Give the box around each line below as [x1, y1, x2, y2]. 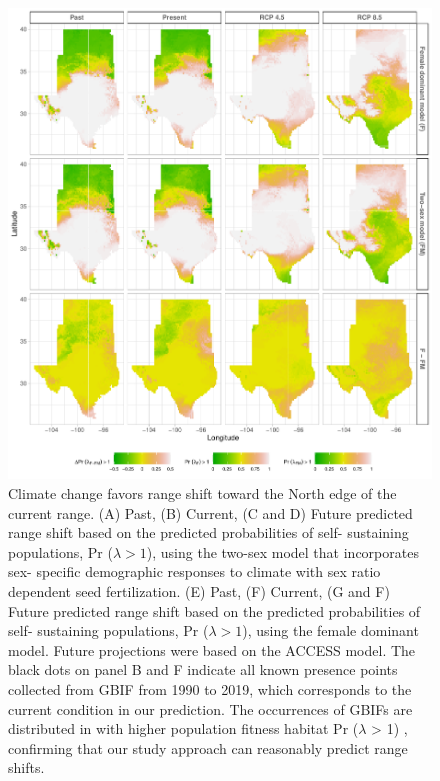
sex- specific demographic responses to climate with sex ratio [8, 561, 381, 582]
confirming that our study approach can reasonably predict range [8, 737, 408, 758]
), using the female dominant [242, 620, 419, 641]
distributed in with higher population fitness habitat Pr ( [8, 718, 359, 739]
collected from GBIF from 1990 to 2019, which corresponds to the [8, 678, 412, 699]
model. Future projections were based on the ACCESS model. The [8, 639, 416, 660]
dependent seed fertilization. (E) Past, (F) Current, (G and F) [8, 580, 390, 601]
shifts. [8, 757, 45, 778]
